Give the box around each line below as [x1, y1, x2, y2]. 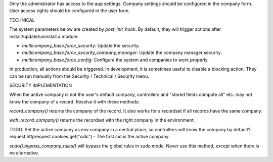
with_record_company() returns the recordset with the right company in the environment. [9, 117, 195, 123]
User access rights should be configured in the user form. [9, 8, 130, 14]
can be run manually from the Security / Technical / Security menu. [9, 73, 149, 79]
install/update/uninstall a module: [9, 33, 79, 39]
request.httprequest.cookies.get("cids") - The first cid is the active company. [9, 134, 170, 140]
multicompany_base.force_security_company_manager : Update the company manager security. [22, 49, 222, 56]
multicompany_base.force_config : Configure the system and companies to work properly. [22, 57, 209, 63]
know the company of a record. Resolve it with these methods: [9, 98, 140, 104]
